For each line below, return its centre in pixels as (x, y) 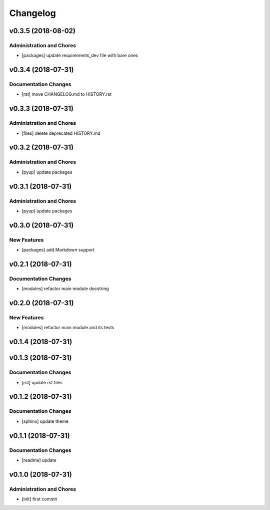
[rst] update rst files (42, 382)
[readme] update (39, 460)
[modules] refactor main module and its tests (68, 328)
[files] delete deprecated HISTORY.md (61, 133)
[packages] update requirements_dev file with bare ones (80, 56)
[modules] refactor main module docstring (65, 289)
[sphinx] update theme (45, 421)
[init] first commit (39, 499)
